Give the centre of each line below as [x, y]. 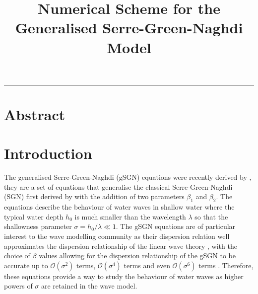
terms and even [147, 265]
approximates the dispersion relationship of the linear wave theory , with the [121, 246]
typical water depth [34, 216]
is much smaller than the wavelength [130, 216]
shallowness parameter [38, 226]
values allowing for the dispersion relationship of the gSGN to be [137, 256]
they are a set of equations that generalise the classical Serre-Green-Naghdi [118, 186]
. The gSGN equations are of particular [176, 226]
